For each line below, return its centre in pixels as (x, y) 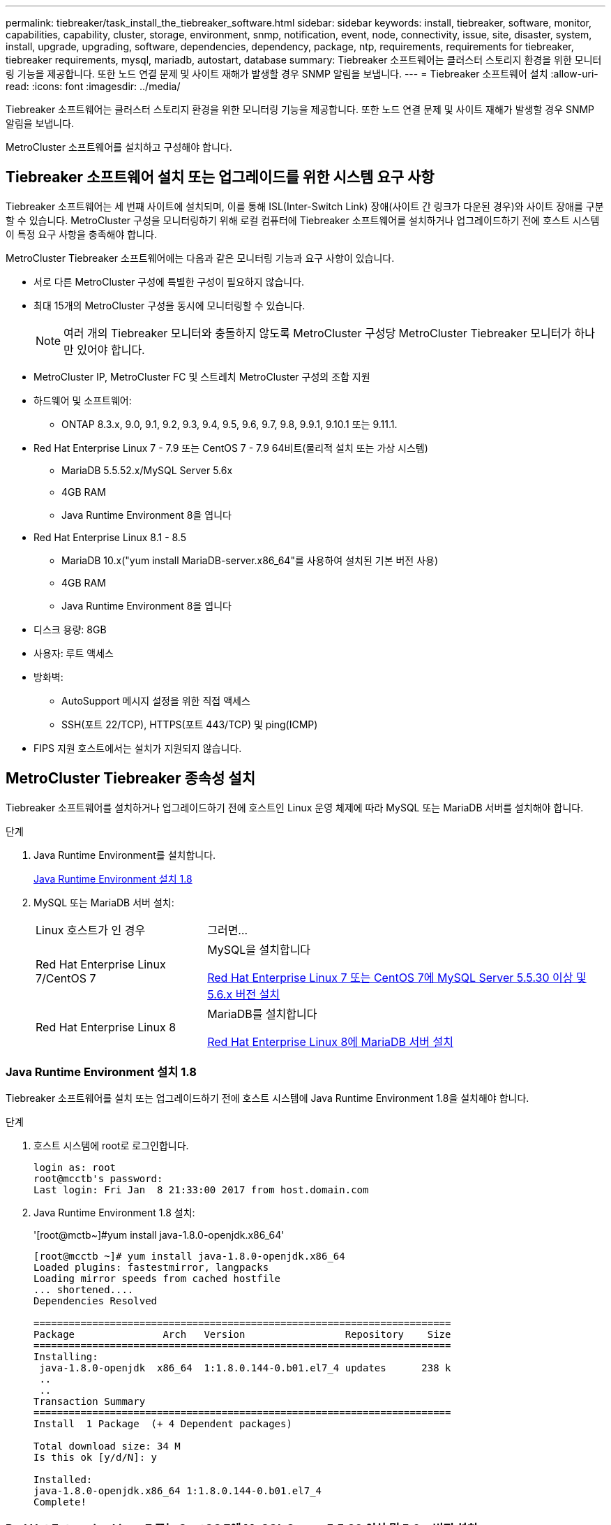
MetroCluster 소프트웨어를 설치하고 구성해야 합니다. (119, 147)
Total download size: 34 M (107, 1446)
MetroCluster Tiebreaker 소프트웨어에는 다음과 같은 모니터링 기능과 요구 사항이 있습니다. (200, 258)
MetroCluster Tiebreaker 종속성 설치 (130, 779)
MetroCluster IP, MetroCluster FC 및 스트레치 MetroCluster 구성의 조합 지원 (202, 376)
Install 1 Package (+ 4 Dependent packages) (163, 1424)
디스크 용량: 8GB (70, 629)
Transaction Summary (90, 1402)
